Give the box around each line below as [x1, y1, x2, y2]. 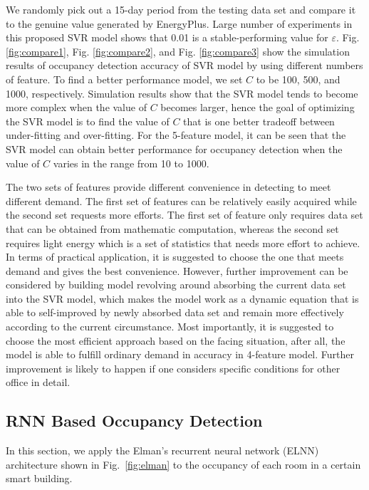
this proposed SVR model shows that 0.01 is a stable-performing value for [6, 30, 328, 45]
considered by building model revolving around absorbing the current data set [6, 277, 346, 292]
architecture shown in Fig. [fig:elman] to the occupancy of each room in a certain [6, 457, 361, 471]
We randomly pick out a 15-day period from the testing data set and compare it [6, 2, 356, 16]
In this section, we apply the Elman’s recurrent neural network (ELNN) [6, 443, 319, 458]
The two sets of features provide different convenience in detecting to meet [6, 179, 331, 194]
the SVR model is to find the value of [6, 113, 170, 128]
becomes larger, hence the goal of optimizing [160, 100, 355, 115]
